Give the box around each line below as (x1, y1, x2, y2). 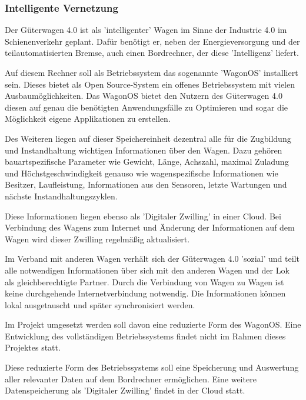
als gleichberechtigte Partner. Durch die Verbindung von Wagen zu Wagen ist (5, 275, 284, 288)
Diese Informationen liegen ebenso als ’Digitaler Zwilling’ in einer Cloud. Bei (5, 209, 281, 222)
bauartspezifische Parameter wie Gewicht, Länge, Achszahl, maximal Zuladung (5, 155, 289, 168)
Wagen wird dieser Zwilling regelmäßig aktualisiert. (5, 232, 190, 245)
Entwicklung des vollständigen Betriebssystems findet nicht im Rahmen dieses (5, 329, 286, 342)
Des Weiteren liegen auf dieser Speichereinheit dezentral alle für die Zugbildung (5, 132, 291, 144)
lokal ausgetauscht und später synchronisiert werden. (5, 298, 195, 311)
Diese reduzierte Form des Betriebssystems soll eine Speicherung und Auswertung (5, 361, 299, 374)
